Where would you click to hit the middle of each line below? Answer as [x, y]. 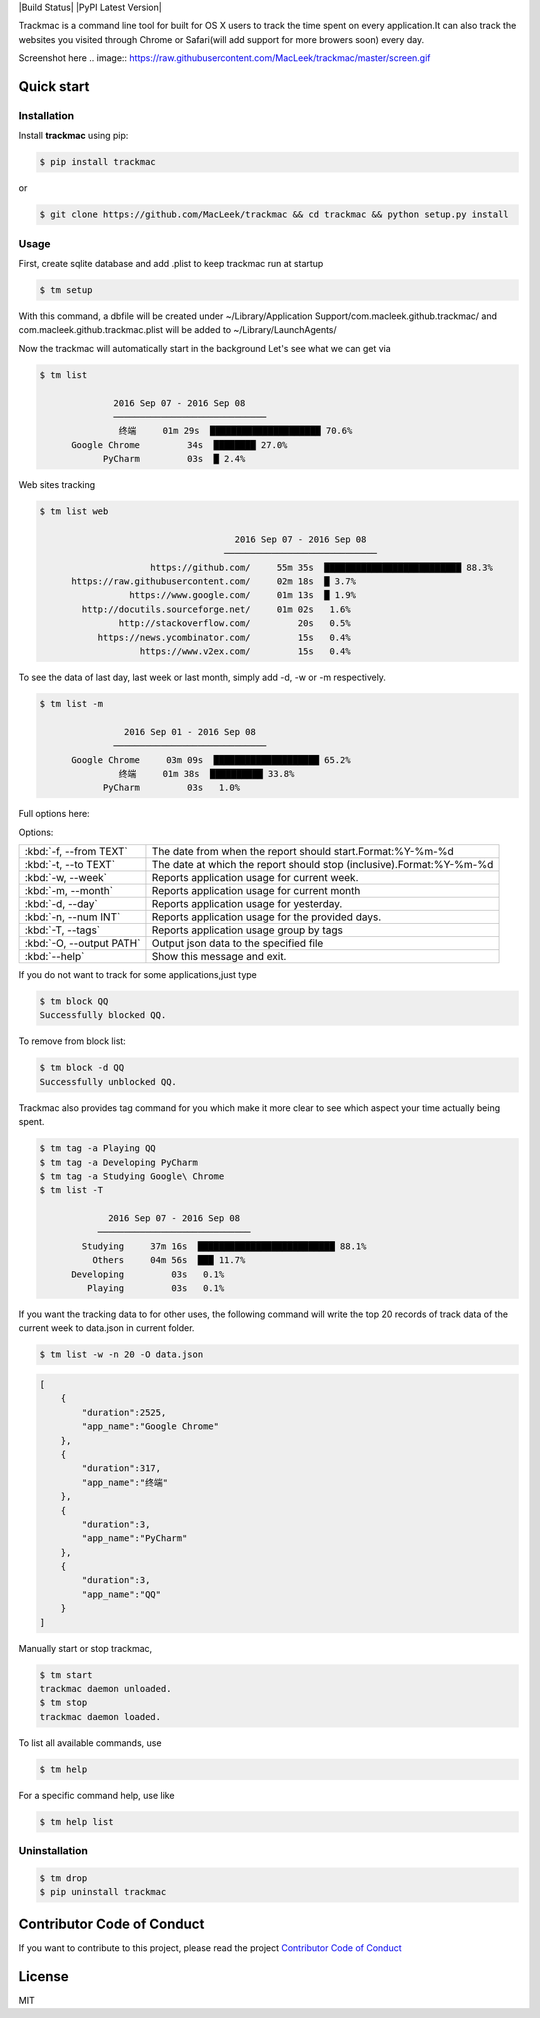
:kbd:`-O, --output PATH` [82, 943]
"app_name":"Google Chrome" [150, 1426]
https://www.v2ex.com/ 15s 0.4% [245, 651]
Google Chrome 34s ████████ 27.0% [179, 444]
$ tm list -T [71, 1190]
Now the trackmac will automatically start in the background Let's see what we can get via [205, 348]
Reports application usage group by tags [247, 930]
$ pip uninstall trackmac [103, 1892]
